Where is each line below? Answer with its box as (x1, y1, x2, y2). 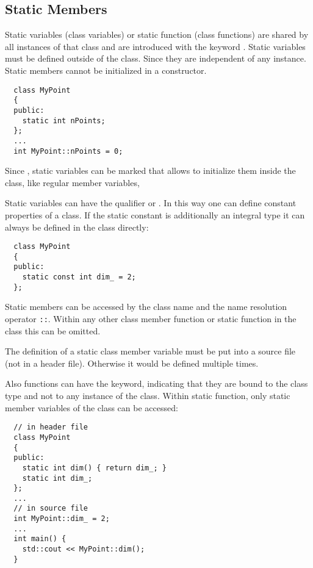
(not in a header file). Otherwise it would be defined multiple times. (5, 356, 259, 369)
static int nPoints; (22, 116, 106, 125)
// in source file (13, 504, 88, 513)
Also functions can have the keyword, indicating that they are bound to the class (5, 377, 308, 390)
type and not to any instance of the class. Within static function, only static (5, 389, 290, 402)
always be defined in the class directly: (5, 220, 149, 233)
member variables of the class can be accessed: (5, 401, 178, 414)
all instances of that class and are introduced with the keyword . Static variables (5, 40, 306, 52)
